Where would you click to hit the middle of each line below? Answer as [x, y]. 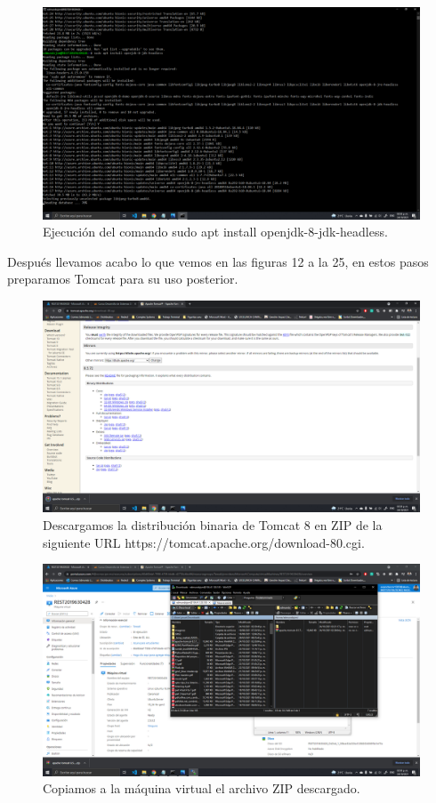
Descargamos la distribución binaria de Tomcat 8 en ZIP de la [213, 524]
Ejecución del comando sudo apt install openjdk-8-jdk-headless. [215, 232]
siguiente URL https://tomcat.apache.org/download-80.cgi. [204, 542]
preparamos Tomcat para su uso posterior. [123, 279]
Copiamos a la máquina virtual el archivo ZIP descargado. [202, 788]
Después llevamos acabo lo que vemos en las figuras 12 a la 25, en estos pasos [218, 261]
